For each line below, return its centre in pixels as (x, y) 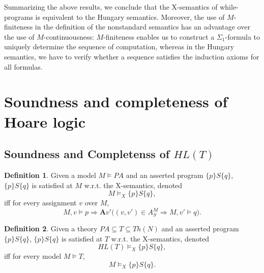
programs (19, 17)
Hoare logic (45, 121)
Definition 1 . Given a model (50, 175)
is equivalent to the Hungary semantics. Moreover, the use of (130, 17)
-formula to (243, 36)
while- (229, 7)
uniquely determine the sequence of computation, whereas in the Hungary (119, 47)
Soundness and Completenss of (87, 154)
